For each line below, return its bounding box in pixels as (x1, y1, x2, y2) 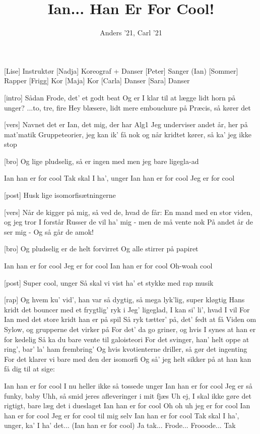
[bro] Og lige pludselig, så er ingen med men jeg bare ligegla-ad (4, 155, 199, 166)
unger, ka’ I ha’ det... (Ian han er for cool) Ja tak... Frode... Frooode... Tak (4, 420, 236, 430)
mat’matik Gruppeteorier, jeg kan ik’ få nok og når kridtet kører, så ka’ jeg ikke (4, 129, 251, 139)
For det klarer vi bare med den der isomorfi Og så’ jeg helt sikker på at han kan (4, 353, 251, 364)
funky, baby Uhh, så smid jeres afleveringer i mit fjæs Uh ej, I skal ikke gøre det (4, 390, 251, 401)
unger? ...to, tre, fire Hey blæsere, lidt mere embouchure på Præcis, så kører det (4, 102, 251, 113)
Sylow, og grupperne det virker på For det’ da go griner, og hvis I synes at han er (4, 324, 256, 334)
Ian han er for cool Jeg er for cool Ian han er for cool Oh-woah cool (4, 260, 213, 271)
